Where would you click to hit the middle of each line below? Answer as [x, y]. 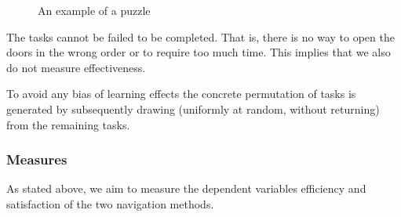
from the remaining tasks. [68, 124]
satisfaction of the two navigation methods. [110, 203]
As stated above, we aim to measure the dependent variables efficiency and [186, 188]
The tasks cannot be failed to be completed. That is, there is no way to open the [200, 36]
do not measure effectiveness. [76, 67]
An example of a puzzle [94, 10]
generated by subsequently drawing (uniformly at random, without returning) [193, 108]
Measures [37, 159]
